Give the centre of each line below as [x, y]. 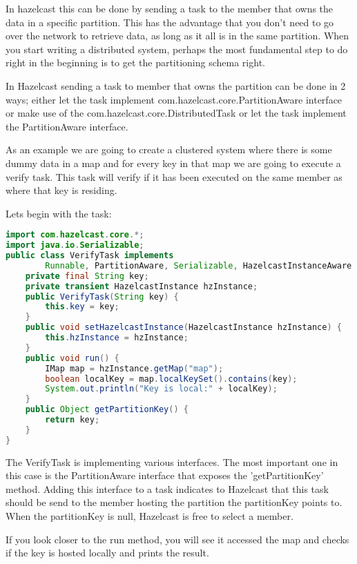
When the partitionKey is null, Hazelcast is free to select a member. [149, 516]
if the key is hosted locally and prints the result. [107, 553]
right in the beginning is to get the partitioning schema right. [135, 62]
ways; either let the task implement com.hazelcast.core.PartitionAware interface [174, 99]
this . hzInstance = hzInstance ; [117, 338]
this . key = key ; [82, 307]
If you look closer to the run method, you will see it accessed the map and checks [177, 539]
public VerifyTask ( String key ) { [102, 296]
